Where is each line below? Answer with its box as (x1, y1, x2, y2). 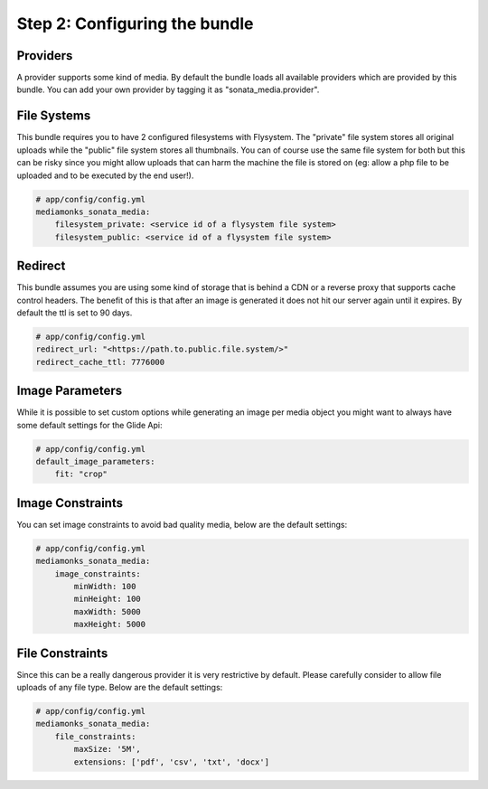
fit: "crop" (54, 469, 108, 479)
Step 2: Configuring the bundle (16, 14, 254, 33)
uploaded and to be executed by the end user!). (16, 170, 194, 181)
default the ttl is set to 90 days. (16, 307, 133, 318)
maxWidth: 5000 (73, 606, 142, 616)
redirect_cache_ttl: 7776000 (35, 357, 165, 367)
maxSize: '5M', (73, 744, 142, 755)
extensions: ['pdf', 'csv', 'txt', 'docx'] (73, 756, 270, 767)
